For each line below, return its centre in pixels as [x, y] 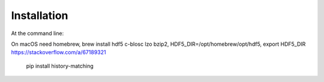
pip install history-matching [60, 66]
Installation [40, 15]
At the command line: [37, 33]
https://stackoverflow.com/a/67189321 [58, 52]
